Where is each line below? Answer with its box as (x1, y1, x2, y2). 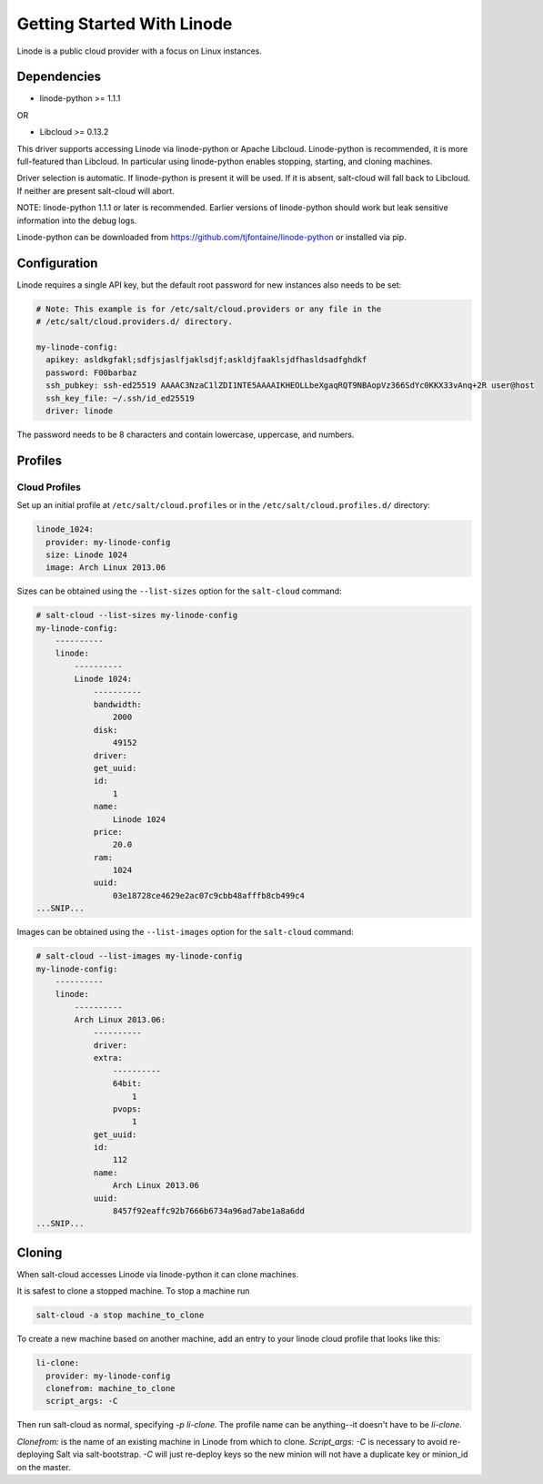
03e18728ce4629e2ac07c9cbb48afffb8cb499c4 (112, 890, 305, 900)
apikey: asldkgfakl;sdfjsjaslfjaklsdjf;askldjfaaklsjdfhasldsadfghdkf (45, 355, 367, 365)
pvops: (112, 1103, 143, 1114)
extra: (93, 1052, 123, 1063)
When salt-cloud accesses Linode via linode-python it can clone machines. (16, 1268, 299, 1279)
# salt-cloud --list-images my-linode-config (35, 951, 243, 961)
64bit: (112, 1079, 143, 1089)
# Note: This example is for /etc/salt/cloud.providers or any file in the (35, 303, 382, 314)
